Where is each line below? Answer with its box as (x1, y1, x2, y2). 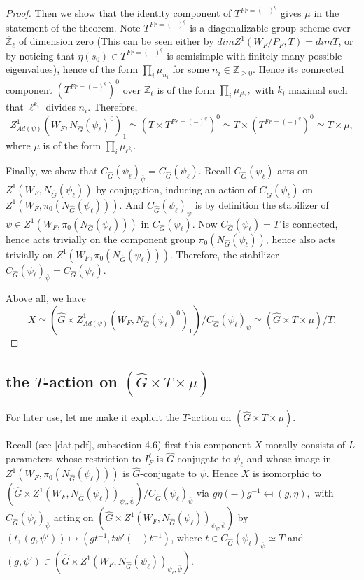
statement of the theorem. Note (6, 20, 141, 34)
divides (45, 99, 76, 114)
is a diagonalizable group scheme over (190, 20, 351, 34)
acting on (53, 510, 94, 525)
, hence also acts (265, 231, 336, 246)
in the (314, 6, 339, 20)
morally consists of (265, 437, 345, 452)
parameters (6, 451, 53, 466)
